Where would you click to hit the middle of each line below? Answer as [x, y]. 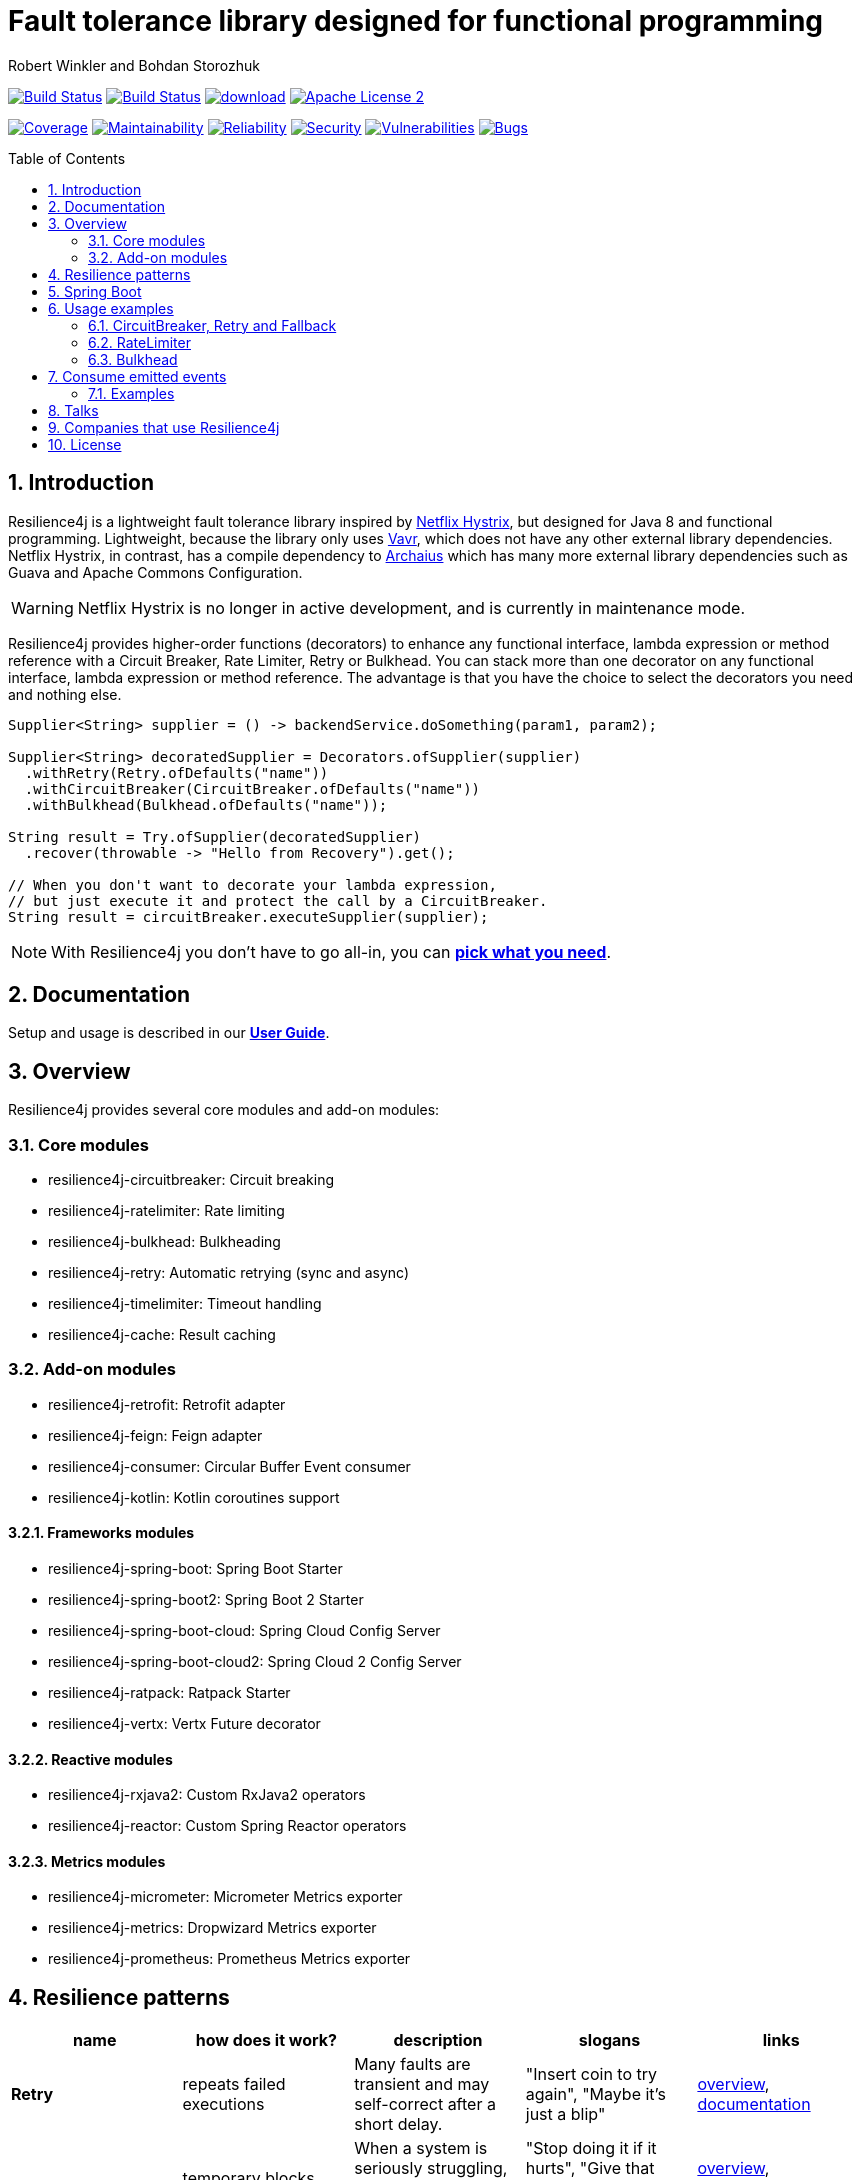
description [438, 2040]
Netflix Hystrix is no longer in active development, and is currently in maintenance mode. [411, 607]
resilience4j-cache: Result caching [162, 1335]
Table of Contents [67, 158]
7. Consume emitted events [137, 376]
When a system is [421, 2148]
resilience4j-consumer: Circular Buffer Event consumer [229, 1466]
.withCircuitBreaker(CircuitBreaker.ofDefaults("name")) [252, 788]
